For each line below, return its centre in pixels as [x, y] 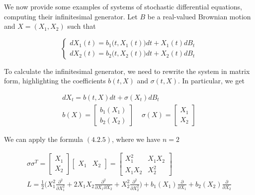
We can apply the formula [44, 139]
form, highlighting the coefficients [55, 81]
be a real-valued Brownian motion [199, 16]
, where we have [136, 139]
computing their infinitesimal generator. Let [71, 16]
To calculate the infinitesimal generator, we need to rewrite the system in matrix [127, 71]
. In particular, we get [211, 81]
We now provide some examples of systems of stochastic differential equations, [123, 6]
